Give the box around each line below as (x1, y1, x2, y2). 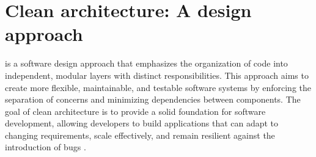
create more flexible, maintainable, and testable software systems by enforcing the (5, 81, 312, 93)
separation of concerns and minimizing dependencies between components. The (5, 93, 301, 106)
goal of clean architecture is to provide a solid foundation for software (5, 104, 266, 117)
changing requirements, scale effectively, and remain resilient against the (5, 128, 275, 141)
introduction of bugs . (5, 141, 86, 153)
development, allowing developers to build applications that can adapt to (5, 117, 279, 130)
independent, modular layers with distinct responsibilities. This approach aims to (5, 68, 309, 81)
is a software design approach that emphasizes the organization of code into (5, 57, 288, 70)
